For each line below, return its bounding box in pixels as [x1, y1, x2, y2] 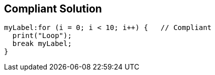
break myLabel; [12, 39, 72, 48]
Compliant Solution [4, 2, 102, 15]
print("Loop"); [12, 31, 72, 40]
